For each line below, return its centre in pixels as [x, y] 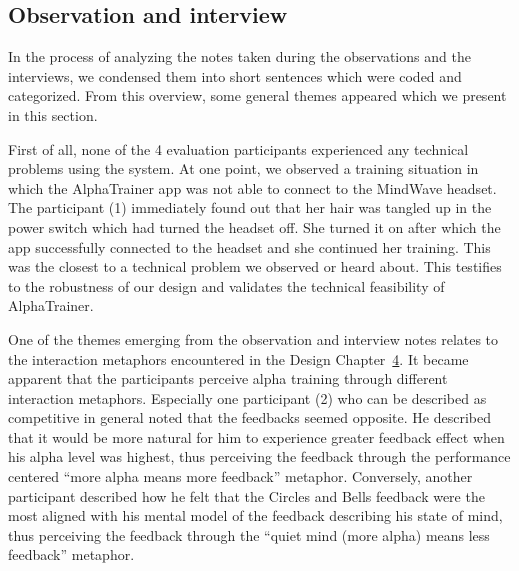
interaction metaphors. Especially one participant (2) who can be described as [247, 397]
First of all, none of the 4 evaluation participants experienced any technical [238, 148]
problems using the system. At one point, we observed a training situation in [243, 168]
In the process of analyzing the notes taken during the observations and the [239, 56]
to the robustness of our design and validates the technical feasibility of [226, 285]
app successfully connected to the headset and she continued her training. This [249, 246]
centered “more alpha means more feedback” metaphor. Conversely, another [240, 476]
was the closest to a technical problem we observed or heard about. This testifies [255, 266]
